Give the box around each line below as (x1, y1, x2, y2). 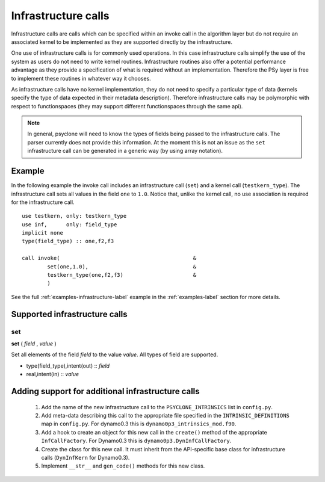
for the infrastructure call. (11, 199, 75, 206)
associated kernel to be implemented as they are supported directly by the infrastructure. (11, 38, 233, 45)
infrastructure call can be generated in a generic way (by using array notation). (27, 147, 223, 155)
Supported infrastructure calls (11, 309, 128, 319)
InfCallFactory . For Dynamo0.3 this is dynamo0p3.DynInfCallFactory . (41, 437, 232, 445)
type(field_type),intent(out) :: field (26, 362, 110, 369)
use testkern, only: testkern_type (22, 212, 127, 220)
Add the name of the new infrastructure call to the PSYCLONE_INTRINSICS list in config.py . (41, 403, 273, 410)
